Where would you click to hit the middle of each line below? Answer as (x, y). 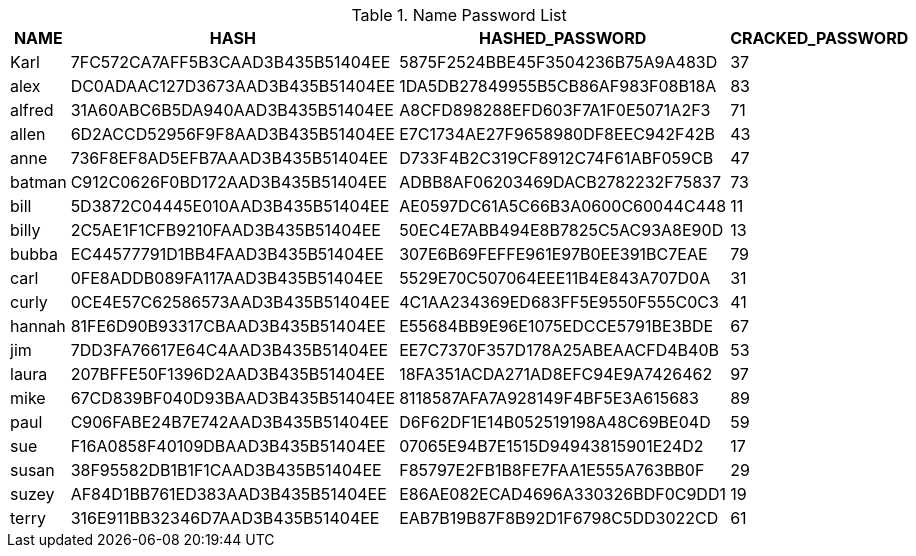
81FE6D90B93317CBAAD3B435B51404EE (228, 326)
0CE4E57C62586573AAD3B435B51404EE (230, 302)
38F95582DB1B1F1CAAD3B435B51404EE (226, 470)
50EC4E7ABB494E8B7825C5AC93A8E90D (561, 230)
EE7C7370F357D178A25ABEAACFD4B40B (559, 350)
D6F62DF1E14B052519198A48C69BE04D (555, 422)
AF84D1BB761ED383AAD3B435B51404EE (228, 494)
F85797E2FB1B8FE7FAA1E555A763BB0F (552, 470)
